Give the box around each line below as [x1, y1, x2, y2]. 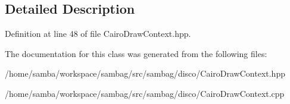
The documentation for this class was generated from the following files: [5, 47, 267, 59]
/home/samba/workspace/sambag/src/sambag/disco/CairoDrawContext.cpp [5, 87, 285, 99]
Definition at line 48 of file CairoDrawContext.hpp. [5, 27, 191, 40]
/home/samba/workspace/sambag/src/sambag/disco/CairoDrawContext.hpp [5, 67, 285, 80]
